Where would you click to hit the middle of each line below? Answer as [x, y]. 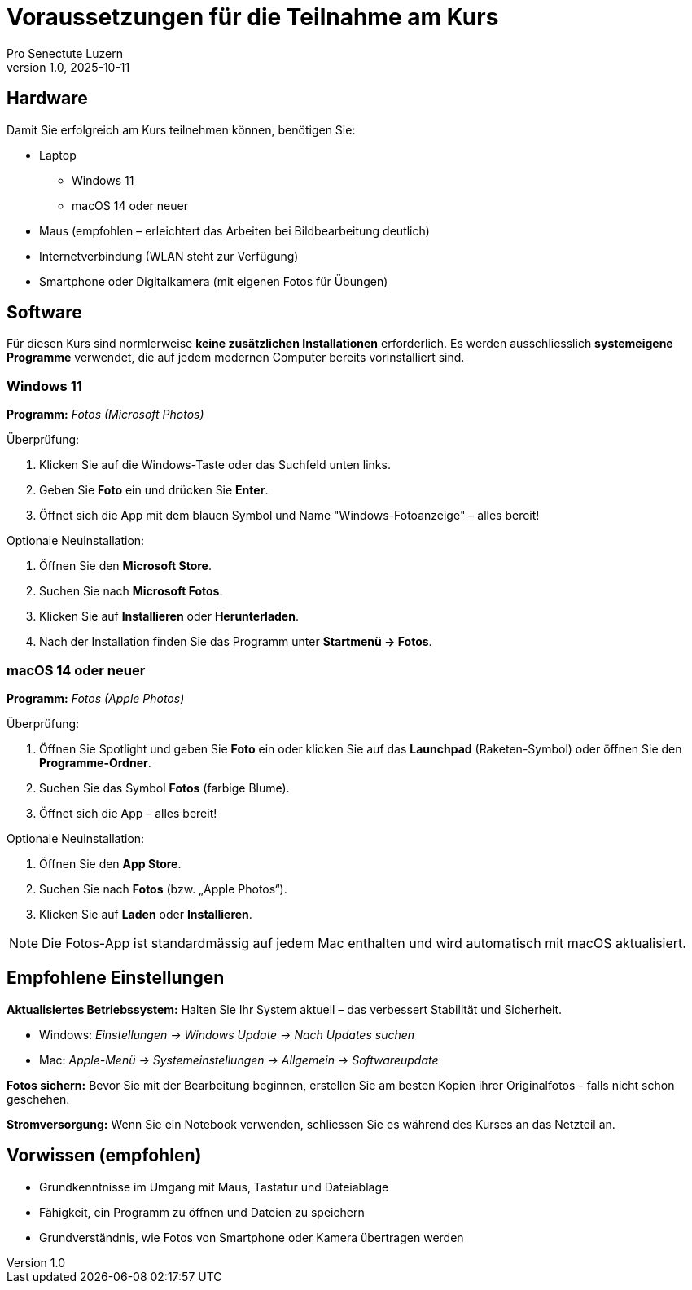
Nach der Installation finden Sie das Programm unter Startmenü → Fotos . [236, 642]
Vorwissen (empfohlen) [104, 1156]
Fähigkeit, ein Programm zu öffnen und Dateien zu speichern [202, 1212]
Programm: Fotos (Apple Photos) [96, 698]
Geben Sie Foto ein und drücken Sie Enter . [154, 490]
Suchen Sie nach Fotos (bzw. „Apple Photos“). [163, 889]
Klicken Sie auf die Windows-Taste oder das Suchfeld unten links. [215, 465]
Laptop [58, 155]
